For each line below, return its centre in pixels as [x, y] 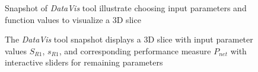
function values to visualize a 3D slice [73, 19]
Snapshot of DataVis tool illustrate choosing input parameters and [126, 8]
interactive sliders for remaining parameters [84, 62]
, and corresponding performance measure [135, 50]
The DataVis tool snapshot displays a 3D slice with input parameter [129, 39]
